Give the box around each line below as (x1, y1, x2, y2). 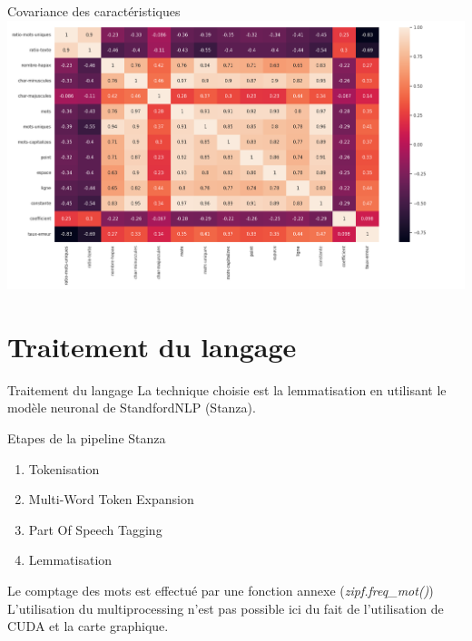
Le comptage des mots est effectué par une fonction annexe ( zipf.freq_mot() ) (7, 581, 434, 600)
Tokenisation (28, 459, 100, 478)
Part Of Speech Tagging (28, 520, 162, 539)
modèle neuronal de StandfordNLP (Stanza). (7, 398, 256, 417)
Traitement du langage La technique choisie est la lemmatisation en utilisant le (7, 380, 447, 399)
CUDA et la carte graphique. (7, 617, 169, 636)
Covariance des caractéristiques (7, 2, 181, 20)
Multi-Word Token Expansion (28, 490, 194, 509)
